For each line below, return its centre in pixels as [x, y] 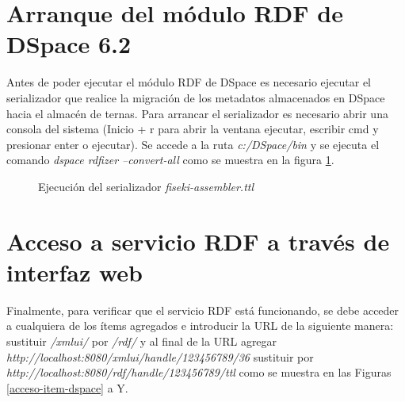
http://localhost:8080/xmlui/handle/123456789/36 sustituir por [160, 356]
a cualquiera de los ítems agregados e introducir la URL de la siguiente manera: [200, 325]
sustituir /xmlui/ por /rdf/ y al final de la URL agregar [142, 341]
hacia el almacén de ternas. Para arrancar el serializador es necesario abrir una [197, 113]
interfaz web [75, 272]
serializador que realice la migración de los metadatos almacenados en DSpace [196, 97]
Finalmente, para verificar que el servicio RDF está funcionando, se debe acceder [203, 310]
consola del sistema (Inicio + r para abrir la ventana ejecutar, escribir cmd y [193, 129]
